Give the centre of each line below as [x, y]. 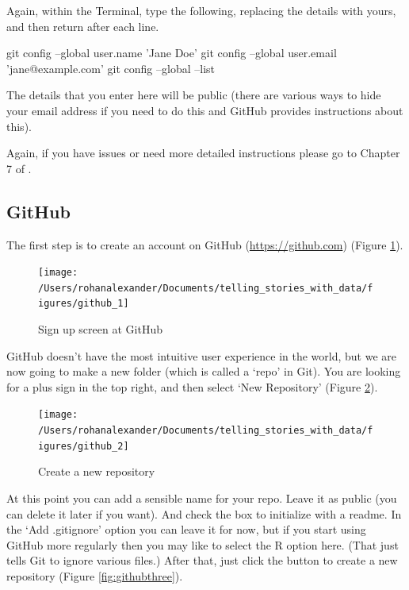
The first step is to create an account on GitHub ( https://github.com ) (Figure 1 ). [205, 244]
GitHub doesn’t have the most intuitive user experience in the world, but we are [202, 355]
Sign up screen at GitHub [100, 329]
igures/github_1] [84, 304]
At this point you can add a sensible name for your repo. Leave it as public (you [202, 498]
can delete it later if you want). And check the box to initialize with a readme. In [204, 513]
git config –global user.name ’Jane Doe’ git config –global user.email [172, 53]
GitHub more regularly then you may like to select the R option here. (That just [203, 544]
